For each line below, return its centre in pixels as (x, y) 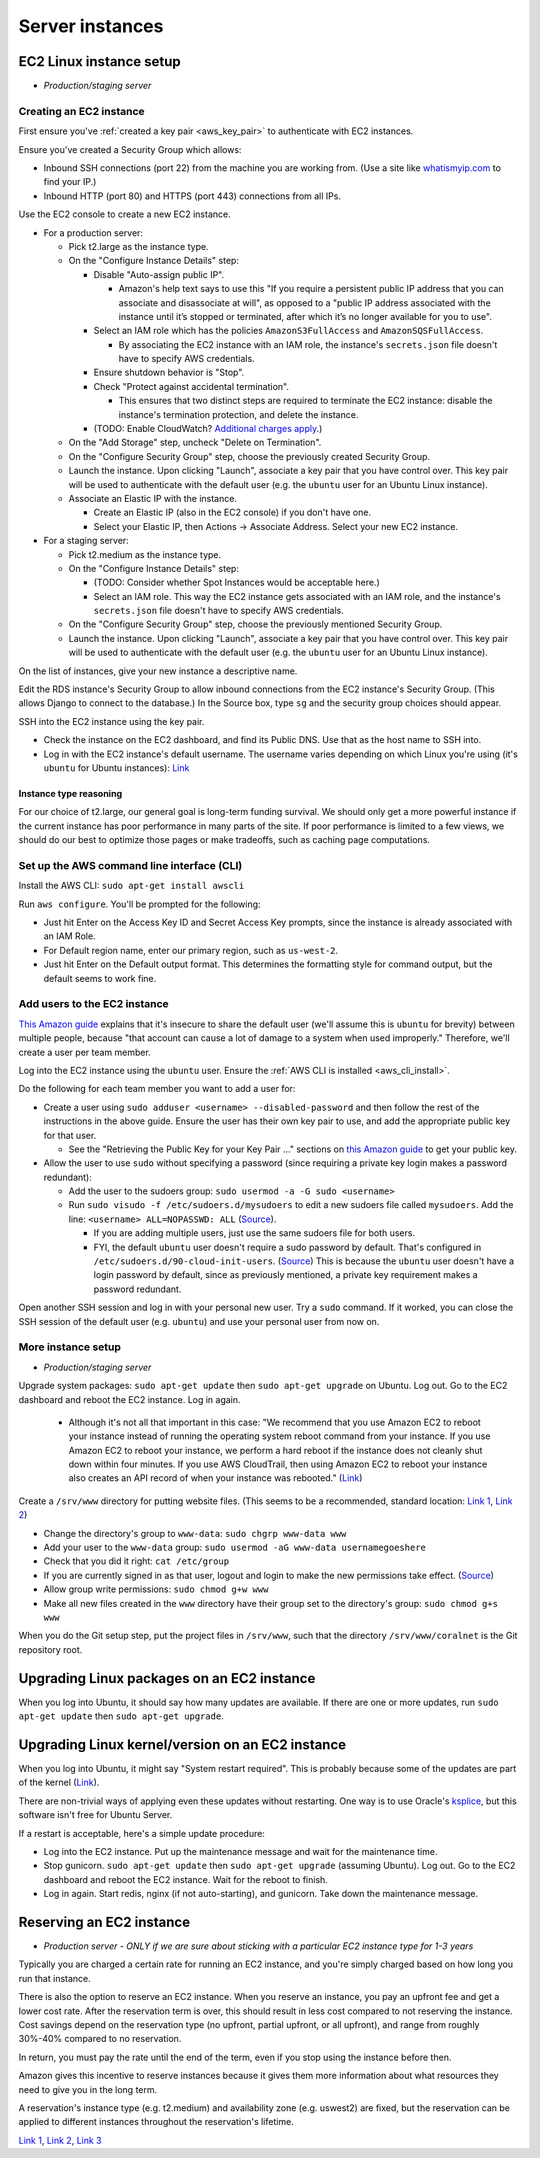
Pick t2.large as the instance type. (138, 246)
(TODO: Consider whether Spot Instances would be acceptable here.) (236, 582)
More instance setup (70, 1347)
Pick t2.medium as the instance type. (145, 554)
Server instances (91, 26)
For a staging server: (86, 541)
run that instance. (55, 1978)
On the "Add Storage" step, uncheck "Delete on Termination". (195, 442)
